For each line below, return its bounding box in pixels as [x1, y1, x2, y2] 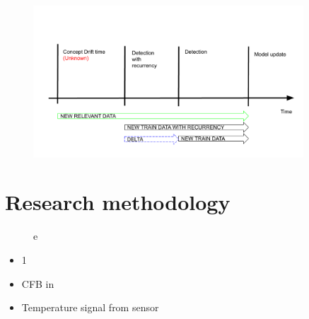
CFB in [21, 276, 54, 291]
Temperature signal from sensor [21, 300, 159, 315]
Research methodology [5, 187, 231, 216]
